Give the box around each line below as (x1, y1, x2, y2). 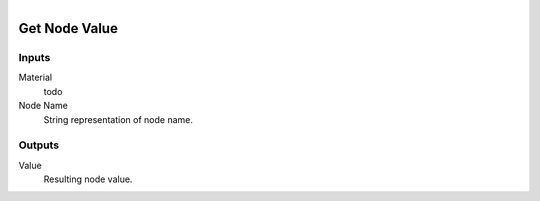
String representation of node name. (43, 113, 194, 125)
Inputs (18, 50, 51, 64)
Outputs (18, 138, 60, 152)
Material (18, 71, 53, 84)
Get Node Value (18, 20, 119, 37)
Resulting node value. (43, 173, 133, 185)
